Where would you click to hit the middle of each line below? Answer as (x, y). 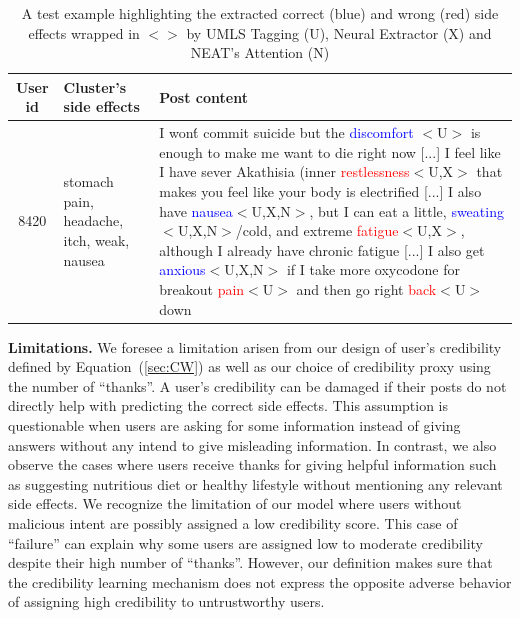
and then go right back (366, 288)
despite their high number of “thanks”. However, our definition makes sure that (250, 562)
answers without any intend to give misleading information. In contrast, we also (252, 444)
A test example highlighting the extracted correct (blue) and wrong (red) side (260, 13)
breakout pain (202, 288)
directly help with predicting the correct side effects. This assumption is (228, 405)
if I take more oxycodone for (373, 269)
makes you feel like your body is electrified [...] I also (320, 191)
